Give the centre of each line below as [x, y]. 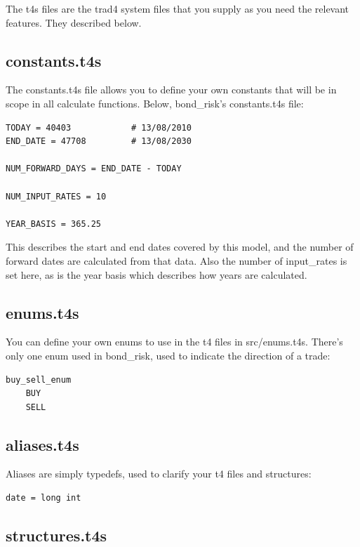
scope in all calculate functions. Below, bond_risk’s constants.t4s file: [155, 103]
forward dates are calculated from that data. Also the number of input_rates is [176, 260]
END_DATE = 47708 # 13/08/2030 [99, 141]
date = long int [44, 498]
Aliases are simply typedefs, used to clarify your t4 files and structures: [159, 474]
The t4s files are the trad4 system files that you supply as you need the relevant [178, 8]
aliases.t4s [42, 444]
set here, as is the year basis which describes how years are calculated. [156, 274]
